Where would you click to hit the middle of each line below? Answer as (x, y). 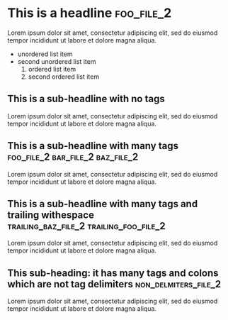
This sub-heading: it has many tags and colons (113, 273)
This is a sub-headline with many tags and (103, 204)
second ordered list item (64, 77)
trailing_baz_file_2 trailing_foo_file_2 (86, 226)
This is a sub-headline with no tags (86, 99)
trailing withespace (51, 215)
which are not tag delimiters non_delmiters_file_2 (114, 284)
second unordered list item (57, 61)
